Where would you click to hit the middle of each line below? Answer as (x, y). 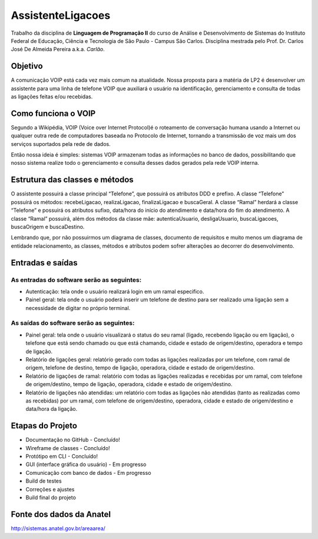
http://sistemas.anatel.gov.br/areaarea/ (58, 528)
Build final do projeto (51, 497)
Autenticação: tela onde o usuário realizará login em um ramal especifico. (115, 291)
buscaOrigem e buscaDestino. (48, 227)
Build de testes (44, 481)
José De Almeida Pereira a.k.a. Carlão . (58, 49)
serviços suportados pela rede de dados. (61, 144)
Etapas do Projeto (44, 426)
